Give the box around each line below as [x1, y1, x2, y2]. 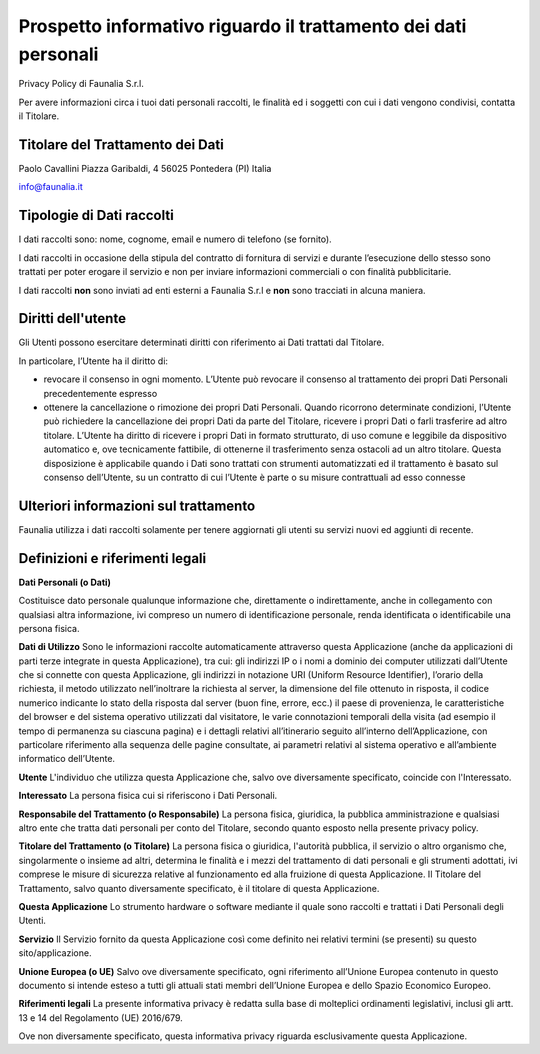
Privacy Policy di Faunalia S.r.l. [18, 78, 145, 90]
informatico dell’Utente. [18, 753, 115, 765]
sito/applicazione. [18, 947, 92, 959]
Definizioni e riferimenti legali [18, 550, 207, 567]
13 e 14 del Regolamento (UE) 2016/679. [18, 1011, 184, 1024]
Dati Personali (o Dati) [18, 576, 112, 588]
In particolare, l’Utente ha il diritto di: [18, 355, 169, 367]
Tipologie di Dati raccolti [18, 207, 174, 224]
